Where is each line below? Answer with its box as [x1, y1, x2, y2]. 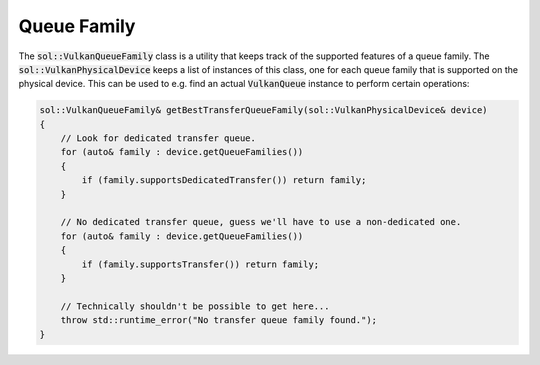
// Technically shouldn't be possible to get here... [60, 300, 330, 312]
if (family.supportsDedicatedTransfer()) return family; [81, 175, 367, 186]
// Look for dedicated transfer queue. [60, 133, 257, 144]
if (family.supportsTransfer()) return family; [81, 258, 320, 270]
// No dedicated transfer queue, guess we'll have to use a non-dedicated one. [60, 216, 462, 228]
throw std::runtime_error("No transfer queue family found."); [60, 315, 378, 326]
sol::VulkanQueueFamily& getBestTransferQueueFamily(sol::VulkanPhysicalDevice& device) [39, 105, 489, 116]
